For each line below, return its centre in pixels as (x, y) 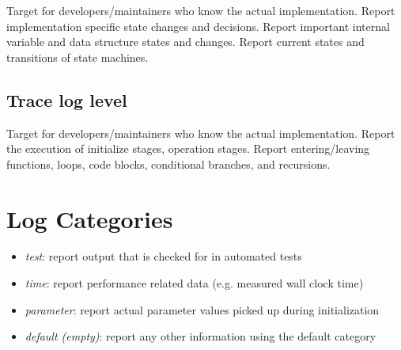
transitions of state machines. (78, 57)
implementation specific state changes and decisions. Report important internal (198, 26)
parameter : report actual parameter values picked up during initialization (202, 309)
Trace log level (67, 99)
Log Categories (90, 218)
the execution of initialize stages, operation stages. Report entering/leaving (188, 148)
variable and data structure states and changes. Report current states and (185, 42)
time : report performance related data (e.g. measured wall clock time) (194, 283)
